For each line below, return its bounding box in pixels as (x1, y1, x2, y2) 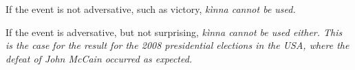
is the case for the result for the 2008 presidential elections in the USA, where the (6, 38, 349, 52)
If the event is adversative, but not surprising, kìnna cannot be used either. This (6, 24, 343, 39)
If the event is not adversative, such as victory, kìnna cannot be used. (6, 2, 296, 16)
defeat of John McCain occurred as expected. (6, 51, 193, 65)
